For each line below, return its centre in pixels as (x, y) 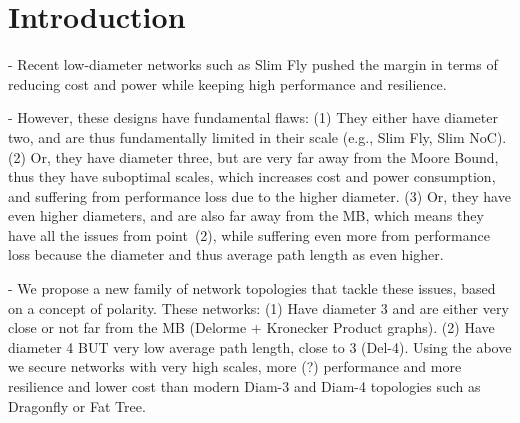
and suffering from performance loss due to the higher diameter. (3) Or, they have (259, 195)
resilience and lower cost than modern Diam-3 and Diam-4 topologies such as (244, 386)
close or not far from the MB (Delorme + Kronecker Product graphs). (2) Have (251, 327)
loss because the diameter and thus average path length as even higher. (226, 254)
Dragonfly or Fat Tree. (77, 405)
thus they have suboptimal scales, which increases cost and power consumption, (252, 176)
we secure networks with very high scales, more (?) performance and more (235, 366)
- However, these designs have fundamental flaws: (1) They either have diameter (253, 117)
